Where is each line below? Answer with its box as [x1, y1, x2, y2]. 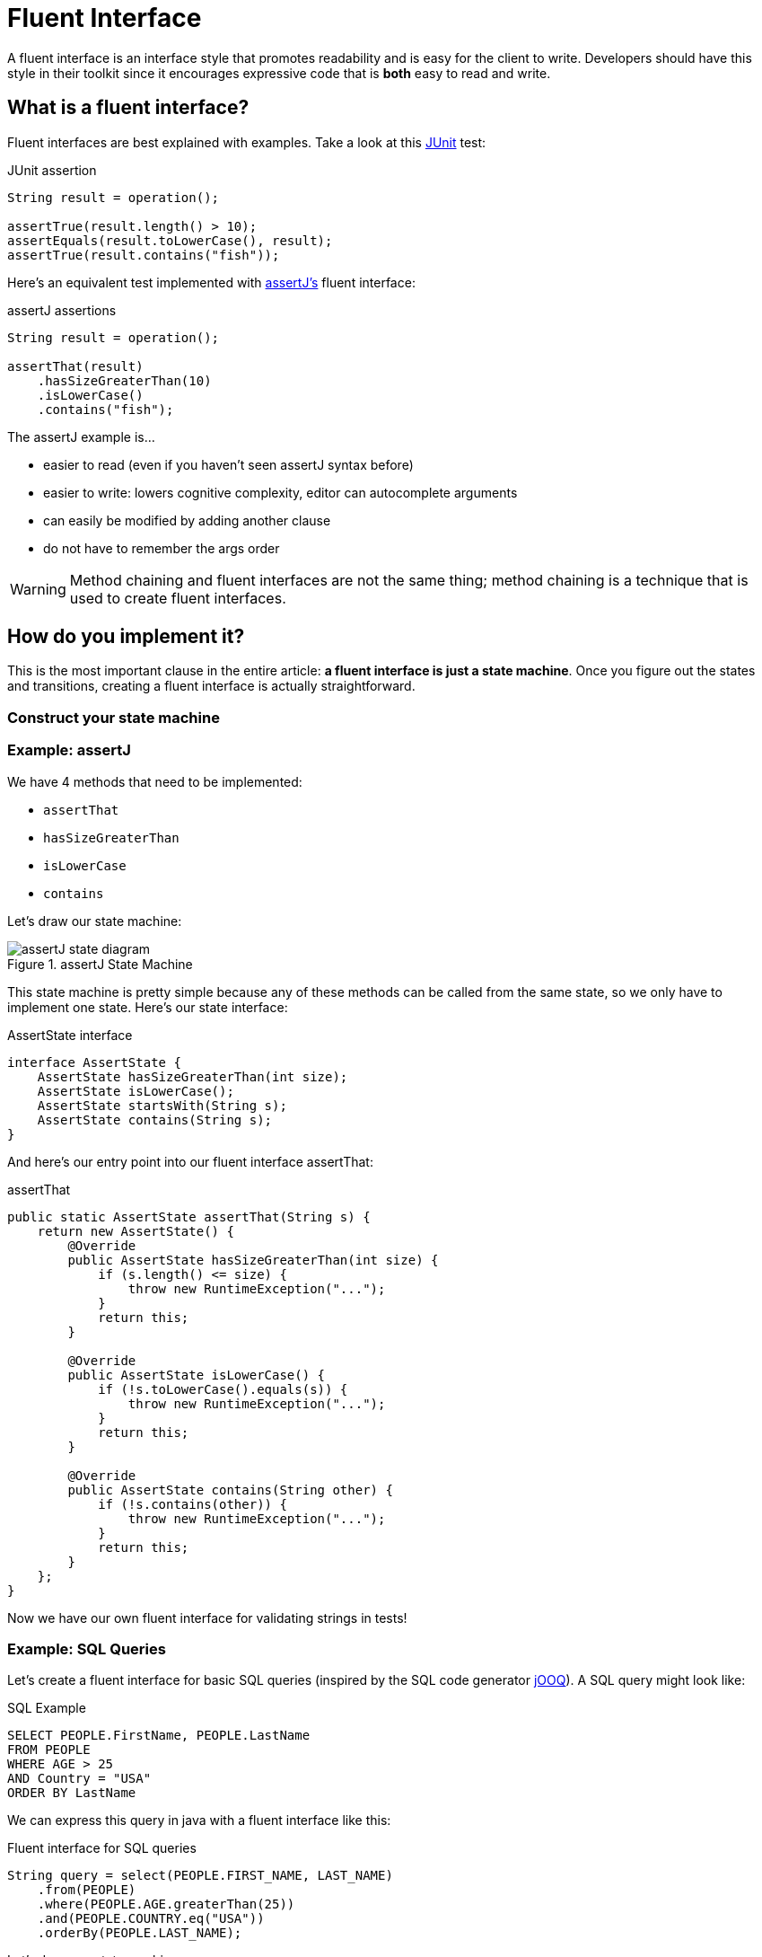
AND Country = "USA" [7, 1771, 152, 1786]
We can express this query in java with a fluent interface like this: [7, 1812, 391, 1829]
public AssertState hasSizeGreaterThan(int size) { [67, 1252, 439, 1267]
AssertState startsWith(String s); [37, 1098, 287, 1113]
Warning [10, 579, 66, 598]
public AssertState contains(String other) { [67, 1482, 393, 1497]
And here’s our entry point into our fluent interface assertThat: [7, 1153, 373, 1169]
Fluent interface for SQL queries [7, 1840, 197, 1856]
